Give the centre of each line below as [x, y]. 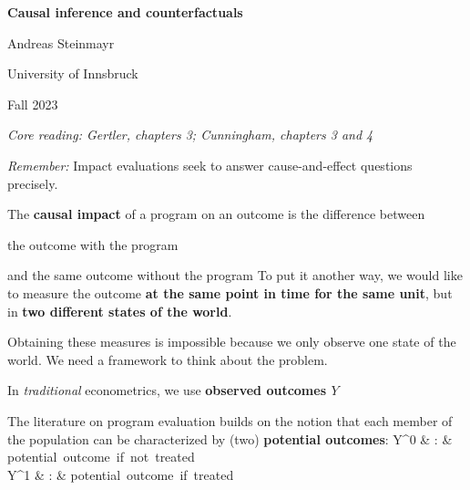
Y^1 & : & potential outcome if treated [121, 474]
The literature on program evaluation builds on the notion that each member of [230, 420]
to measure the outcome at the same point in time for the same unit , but [230, 292]
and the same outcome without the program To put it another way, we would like [235, 275]
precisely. [33, 183]
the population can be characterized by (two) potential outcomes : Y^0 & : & [230, 438]
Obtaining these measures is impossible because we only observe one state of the [232, 342]
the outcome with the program [93, 244]
